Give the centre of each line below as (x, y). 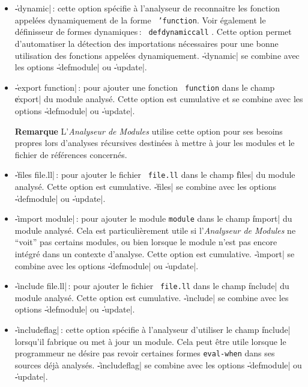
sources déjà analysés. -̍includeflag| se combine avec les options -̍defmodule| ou (158, 364)
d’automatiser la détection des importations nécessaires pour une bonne (146, 43)
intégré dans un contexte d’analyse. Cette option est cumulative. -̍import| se (155, 254)
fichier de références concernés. (71, 154)
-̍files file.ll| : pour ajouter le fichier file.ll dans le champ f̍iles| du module (155, 175)
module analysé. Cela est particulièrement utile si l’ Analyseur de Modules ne (155, 230)
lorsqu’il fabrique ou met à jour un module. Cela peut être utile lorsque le (150, 341)
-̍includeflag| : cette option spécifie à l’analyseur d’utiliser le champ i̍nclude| (152, 330)
